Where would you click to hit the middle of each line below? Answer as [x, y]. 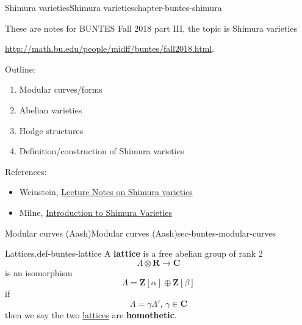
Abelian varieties [51, 109]
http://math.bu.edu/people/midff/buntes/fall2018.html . [110, 48]
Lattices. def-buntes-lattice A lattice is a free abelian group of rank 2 [134, 253]
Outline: [20, 69]
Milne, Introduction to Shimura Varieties [96, 212]
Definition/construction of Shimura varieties [102, 151]
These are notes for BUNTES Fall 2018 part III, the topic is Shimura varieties [151, 28]
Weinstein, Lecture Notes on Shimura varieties [106, 192]
